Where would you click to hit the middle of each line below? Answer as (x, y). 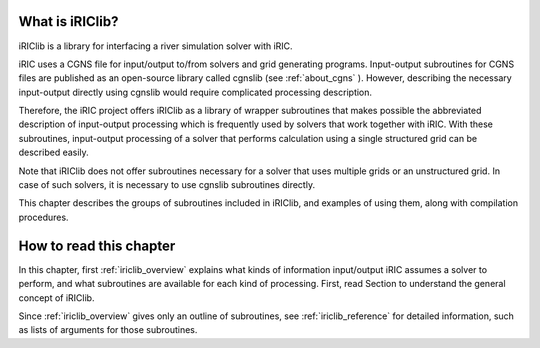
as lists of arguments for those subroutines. (108, 330)
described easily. (53, 152)
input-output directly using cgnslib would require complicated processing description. (195, 92)
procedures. (43, 217)
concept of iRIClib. (56, 297)
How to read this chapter (97, 245)
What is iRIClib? (68, 21)
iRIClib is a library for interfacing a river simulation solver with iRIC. (156, 46)
